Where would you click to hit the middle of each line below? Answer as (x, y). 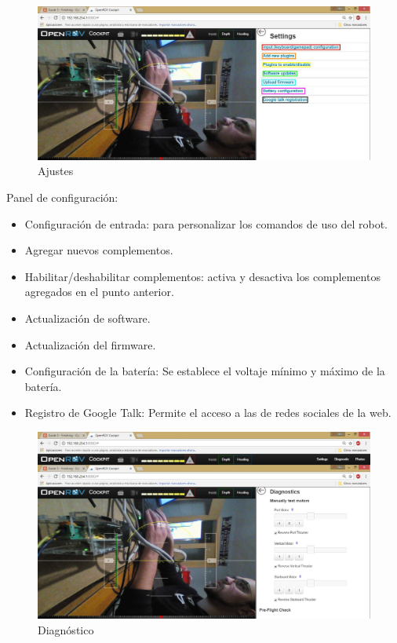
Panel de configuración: (62, 197)
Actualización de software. (87, 318)
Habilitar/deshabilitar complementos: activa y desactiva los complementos (202, 276)
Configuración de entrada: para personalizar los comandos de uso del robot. (206, 223)
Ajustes (56, 171)
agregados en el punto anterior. (99, 292)
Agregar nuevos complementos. (99, 250)
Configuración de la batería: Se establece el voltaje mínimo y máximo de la (205, 371)
